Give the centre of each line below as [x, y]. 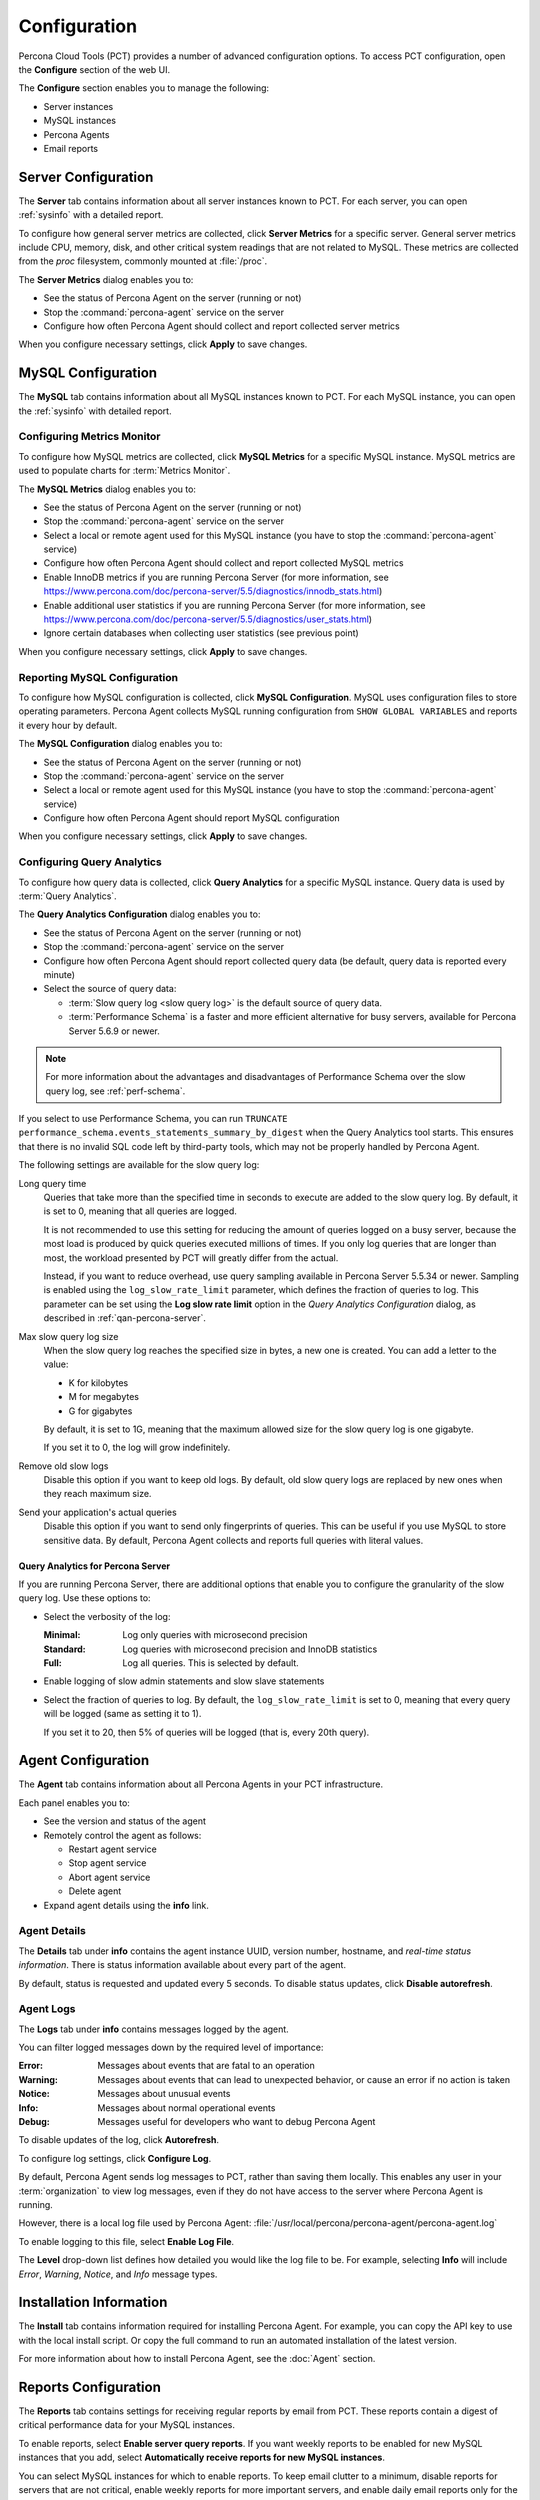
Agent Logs [47, 2009]
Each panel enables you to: [74, 1802]
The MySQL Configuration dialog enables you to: [120, 744]
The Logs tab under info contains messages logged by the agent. [153, 2029]
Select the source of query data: [110, 989]
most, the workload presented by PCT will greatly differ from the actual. [191, 1257]
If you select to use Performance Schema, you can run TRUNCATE [153, 1119]
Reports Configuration [90, 2387]
